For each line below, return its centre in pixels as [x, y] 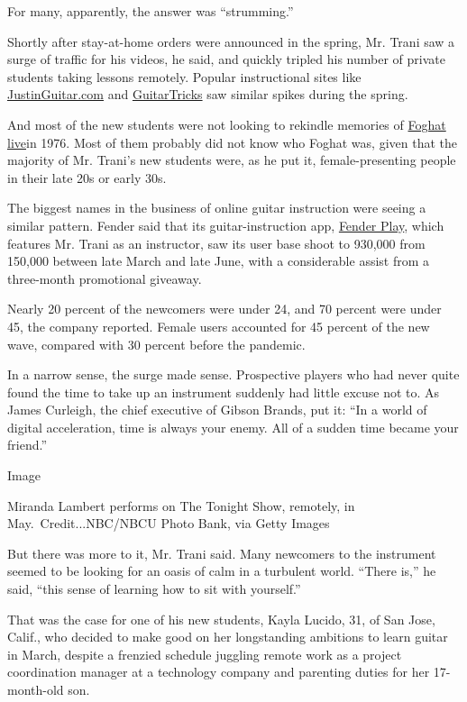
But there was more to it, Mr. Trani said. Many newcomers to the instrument [222, 553]
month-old [36, 689]
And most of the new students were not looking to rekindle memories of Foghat [227, 124]
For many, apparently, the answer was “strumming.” [151, 11]
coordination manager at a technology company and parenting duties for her [219, 672]
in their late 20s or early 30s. [87, 177]
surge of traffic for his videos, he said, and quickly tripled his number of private [226, 59]
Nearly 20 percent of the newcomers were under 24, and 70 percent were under [224, 309]
